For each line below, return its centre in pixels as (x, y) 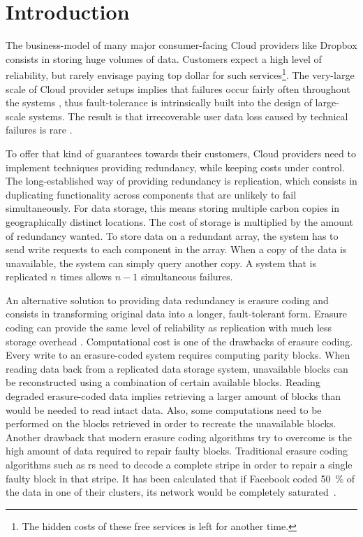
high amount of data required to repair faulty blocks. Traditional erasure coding (177, 451)
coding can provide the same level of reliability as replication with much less (169, 328)
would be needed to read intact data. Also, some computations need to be (164, 409)
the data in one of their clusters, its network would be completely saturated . (171, 492)
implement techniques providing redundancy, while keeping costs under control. (175, 167)
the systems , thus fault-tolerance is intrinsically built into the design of (159, 102)
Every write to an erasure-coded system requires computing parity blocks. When (178, 355)
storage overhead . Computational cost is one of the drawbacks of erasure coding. (179, 341)
